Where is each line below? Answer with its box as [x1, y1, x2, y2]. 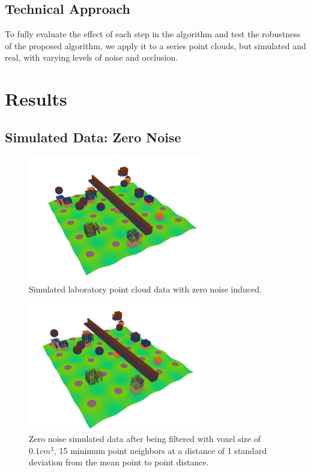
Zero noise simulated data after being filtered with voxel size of [29, 432, 261, 445]
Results [5, 86, 67, 111]
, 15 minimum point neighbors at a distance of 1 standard [53, 444, 267, 456]
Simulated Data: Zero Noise [5, 127, 181, 146]
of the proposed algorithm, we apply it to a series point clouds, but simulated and [5, 39, 306, 52]
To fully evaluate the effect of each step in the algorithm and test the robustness [5, 28, 301, 40]
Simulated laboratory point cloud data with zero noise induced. [29, 282, 262, 295]
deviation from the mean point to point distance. [29, 456, 209, 468]
